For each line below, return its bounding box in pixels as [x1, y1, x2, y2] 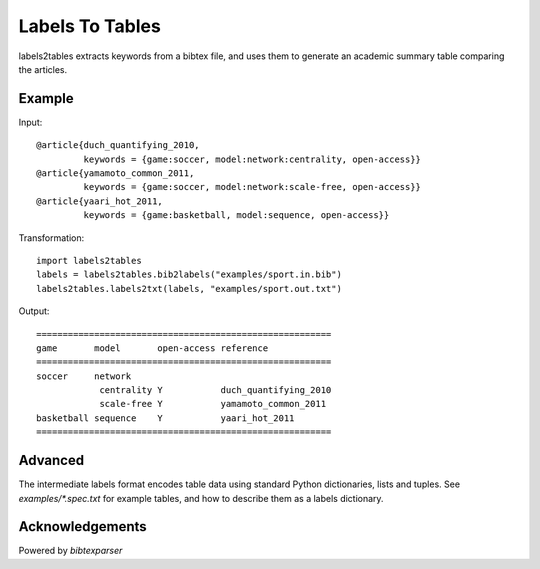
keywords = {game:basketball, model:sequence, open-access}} [83, 210, 390, 221]
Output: [18, 305, 50, 317]
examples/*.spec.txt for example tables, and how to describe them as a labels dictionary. [18, 492, 384, 504]
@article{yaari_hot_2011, [36, 195, 164, 207]
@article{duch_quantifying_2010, [36, 140, 200, 151]
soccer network [36, 370, 132, 382]
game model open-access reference [36, 342, 269, 354]
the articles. [18, 63, 68, 75]
